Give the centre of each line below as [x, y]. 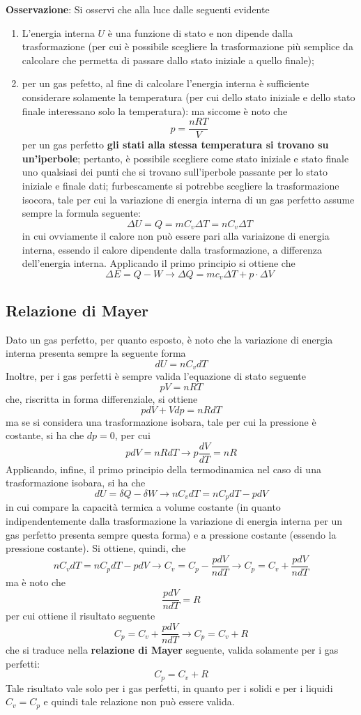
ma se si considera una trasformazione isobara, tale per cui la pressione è [161, 421]
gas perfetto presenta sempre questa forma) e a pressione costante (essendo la [171, 534]
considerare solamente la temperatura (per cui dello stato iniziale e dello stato [189, 97]
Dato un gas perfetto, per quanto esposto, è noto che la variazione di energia [169, 339]
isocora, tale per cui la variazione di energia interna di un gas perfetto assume [188, 199]
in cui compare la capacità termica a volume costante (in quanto [143, 507]
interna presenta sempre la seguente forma [96, 353]
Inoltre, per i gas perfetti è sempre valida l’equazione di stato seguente [156, 376]
